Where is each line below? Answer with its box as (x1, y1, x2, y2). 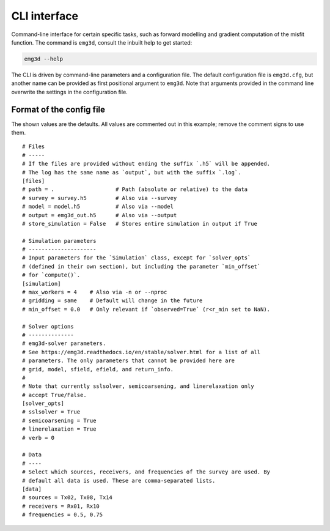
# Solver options (22, 323, 74, 330)
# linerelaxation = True (22, 426, 97, 433)
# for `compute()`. (22, 272, 81, 278)
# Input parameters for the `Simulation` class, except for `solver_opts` (22, 254, 251, 261)
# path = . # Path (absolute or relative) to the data (22, 186, 248, 193)
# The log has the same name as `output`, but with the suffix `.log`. (22, 169, 241, 176)
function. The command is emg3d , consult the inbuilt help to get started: (11, 39, 193, 46)
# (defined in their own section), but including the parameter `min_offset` (22, 263, 261, 270)
